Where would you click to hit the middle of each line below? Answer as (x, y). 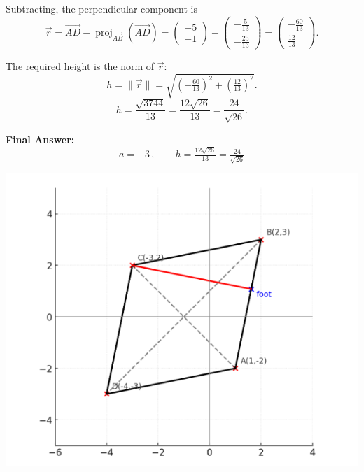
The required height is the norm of (80, 66)
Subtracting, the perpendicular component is (102, 8)
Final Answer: (40, 139)
